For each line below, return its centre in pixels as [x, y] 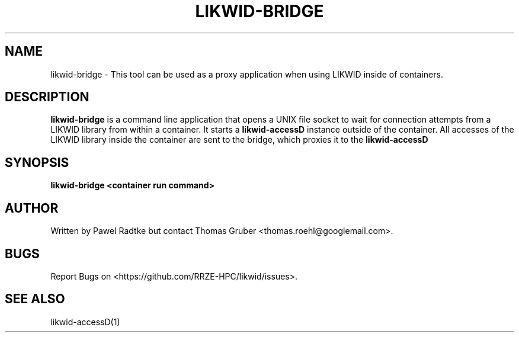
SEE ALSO [35, 299]
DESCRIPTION [47, 97]
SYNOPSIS [37, 162]
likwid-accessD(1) [85, 322]
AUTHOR [32, 208]
